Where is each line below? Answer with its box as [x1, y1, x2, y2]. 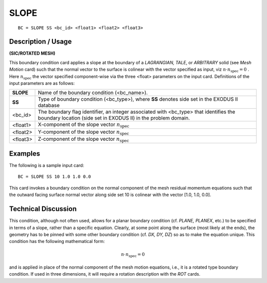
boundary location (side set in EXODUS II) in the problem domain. [38, 115, 190, 121]
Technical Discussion [9, 205, 77, 213]
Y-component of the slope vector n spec [38, 128, 130, 136]
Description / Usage [9, 38, 72, 46]
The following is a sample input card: [9, 162, 84, 168]
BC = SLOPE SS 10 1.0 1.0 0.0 [18, 174, 91, 180]
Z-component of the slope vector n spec [38, 136, 130, 143]
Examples [9, 150, 41, 158]
